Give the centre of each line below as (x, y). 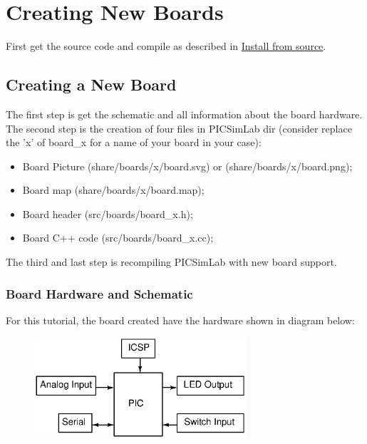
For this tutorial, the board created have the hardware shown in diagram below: (180, 320)
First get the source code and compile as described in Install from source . (166, 46)
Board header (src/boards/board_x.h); (108, 213)
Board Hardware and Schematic (99, 293)
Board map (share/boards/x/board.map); (113, 190)
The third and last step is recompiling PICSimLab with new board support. (171, 262)
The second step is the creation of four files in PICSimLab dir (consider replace (179, 128)
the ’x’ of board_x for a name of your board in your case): (134, 142)
